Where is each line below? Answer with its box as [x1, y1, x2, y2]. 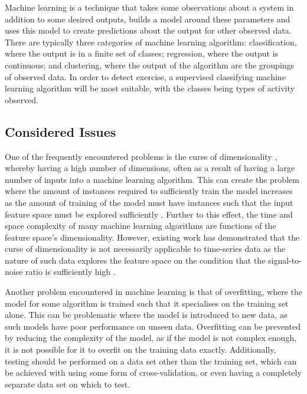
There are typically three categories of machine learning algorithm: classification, [5, 35, 297, 48]
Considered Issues [5, 122, 116, 140]
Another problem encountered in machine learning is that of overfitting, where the [5, 285, 302, 298]
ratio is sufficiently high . [25, 265, 116, 278]
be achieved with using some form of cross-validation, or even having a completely [5, 366, 302, 379]
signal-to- [268, 254, 302, 266]
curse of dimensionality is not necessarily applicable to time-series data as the [5, 242, 286, 255]
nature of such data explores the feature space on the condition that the [5, 254, 266, 266]
